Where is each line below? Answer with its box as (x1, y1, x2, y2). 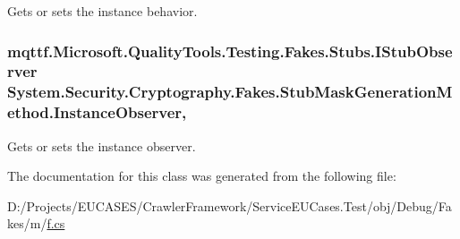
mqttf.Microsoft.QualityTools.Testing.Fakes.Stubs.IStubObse (7, 39, 453, 62)
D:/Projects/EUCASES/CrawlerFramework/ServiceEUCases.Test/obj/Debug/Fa (7, 196, 452, 215)
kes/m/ (7, 214, 47, 233)
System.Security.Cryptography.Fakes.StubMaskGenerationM (7, 81, 453, 103)
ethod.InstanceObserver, (7, 101, 187, 124)
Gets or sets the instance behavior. (7, 2, 198, 20)
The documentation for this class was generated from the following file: (7, 166, 396, 185)
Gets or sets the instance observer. (7, 136, 196, 155)
